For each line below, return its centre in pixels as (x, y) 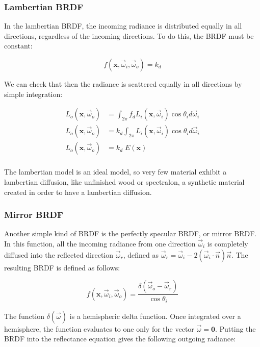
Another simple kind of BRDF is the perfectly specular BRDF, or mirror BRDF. (131, 233)
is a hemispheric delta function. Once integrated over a (155, 316)
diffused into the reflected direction (59, 254)
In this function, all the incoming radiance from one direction (100, 243)
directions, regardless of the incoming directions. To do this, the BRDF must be (129, 35)
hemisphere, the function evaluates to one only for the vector (99, 328)
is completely (228, 243)
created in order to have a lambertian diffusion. (78, 192)
